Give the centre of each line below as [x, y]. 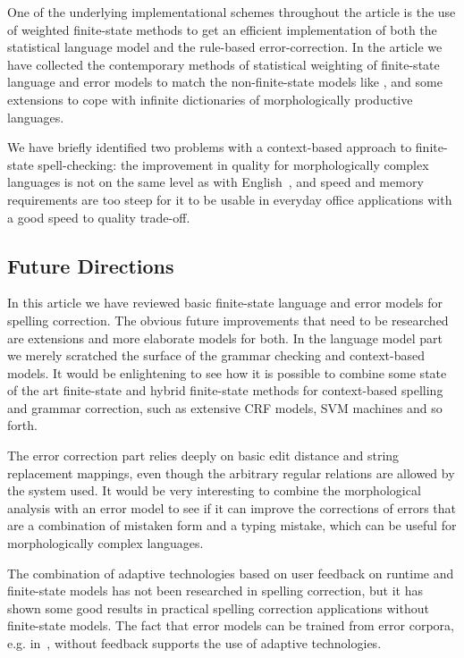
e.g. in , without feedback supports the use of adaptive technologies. [194, 643]
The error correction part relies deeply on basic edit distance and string [203, 456]
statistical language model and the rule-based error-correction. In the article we [225, 47]
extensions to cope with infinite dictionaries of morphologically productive [210, 99]
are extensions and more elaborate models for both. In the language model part [225, 337]
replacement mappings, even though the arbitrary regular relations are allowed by [231, 472]
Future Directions [91, 265]
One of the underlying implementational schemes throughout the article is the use [232, 12]
